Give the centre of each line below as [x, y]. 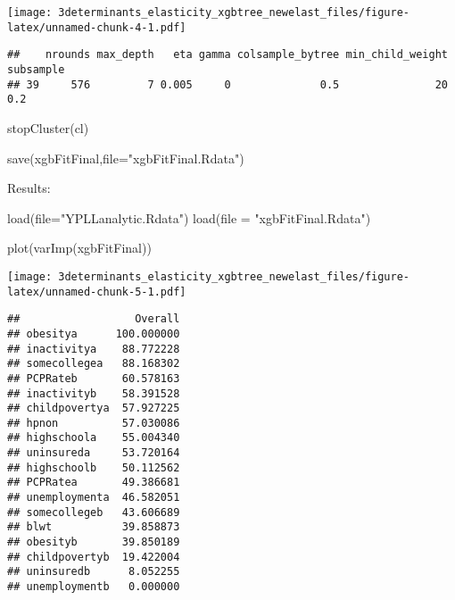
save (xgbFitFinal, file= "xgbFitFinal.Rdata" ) [126, 158]
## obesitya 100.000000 [94, 333]
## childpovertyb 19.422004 [94, 557]
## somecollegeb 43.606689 [94, 512]
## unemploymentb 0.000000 [94, 587]
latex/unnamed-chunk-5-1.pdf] [97, 292]
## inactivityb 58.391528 [94, 393]
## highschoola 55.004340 [94, 438]
